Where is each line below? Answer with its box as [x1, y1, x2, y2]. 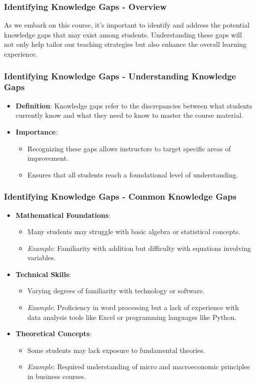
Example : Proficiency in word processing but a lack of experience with [27, 302, 239, 313]
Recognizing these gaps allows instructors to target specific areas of [27, 143, 231, 153]
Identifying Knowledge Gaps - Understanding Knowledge [4, 70, 236, 82]
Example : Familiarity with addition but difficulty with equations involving [27, 243, 251, 253]
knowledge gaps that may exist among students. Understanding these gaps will [4, 29, 242, 39]
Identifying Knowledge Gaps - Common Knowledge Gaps [4, 190, 237, 203]
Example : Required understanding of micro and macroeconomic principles [27, 361, 250, 372]
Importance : [15, 126, 58, 137]
